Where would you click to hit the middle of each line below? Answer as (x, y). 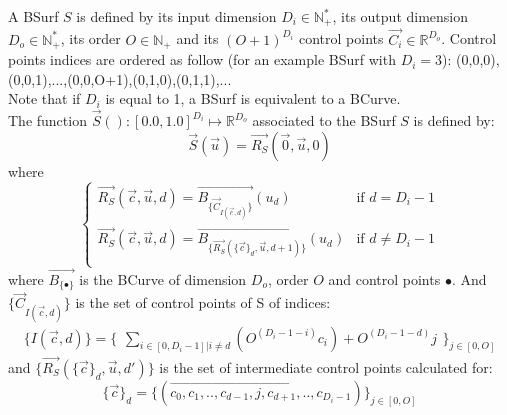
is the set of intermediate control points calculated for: (326, 366)
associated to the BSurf (324, 120)
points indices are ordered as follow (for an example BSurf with (202, 59)
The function (47, 120)
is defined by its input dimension (176, 16)
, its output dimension (400, 16)
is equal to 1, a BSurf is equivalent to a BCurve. (253, 98)
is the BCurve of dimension (163, 278)
